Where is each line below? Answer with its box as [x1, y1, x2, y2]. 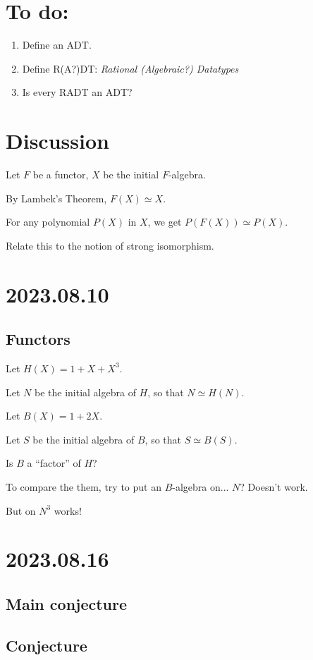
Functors [6, 328, 70, 350]
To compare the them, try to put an [6, 479, 161, 494]
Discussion [6, 126, 109, 155]
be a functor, [32, 167, 89, 182]
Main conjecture [6, 592, 128, 614]
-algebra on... [172, 479, 229, 494]
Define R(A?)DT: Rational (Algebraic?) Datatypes [22, 61, 239, 75]
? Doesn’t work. [240, 479, 308, 494]
